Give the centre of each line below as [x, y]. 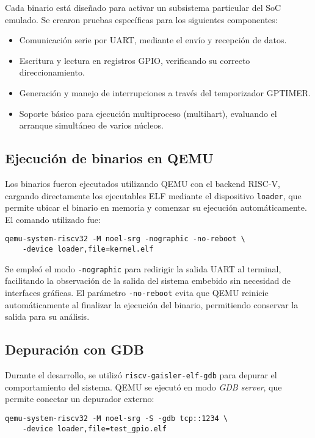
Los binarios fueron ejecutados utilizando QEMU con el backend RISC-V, [143, 183]
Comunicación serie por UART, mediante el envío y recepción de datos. [153, 40]
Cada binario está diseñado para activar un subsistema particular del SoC [143, 7]
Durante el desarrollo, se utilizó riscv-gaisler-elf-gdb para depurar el [141, 375]
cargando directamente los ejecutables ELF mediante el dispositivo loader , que [153, 195]
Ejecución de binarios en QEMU [109, 158]
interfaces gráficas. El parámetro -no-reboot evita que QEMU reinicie [137, 292]
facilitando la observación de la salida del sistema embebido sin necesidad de [148, 281]
